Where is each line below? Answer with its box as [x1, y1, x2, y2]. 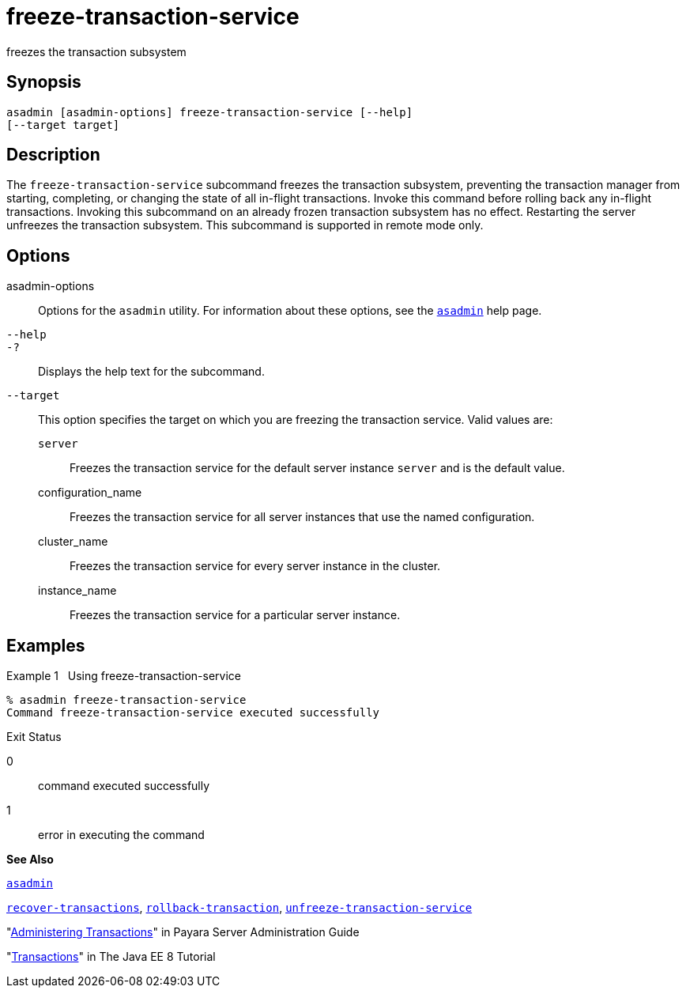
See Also [6, 852, 54, 867]
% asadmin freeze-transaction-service [6, 694, 247, 707]
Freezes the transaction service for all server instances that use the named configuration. [70, 510, 535, 524]
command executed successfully [38, 779, 210, 793]
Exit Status [6, 730, 62, 744]
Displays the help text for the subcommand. [38, 365, 265, 379]
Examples [6, 635, 85, 656]
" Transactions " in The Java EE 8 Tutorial [6, 950, 216, 964]
